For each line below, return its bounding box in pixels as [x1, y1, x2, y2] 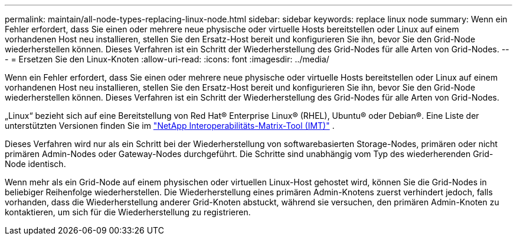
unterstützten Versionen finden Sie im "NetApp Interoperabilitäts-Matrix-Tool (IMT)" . [5, 121, 335, 131]
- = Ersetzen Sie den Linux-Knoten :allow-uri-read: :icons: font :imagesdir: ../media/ [5, 54, 329, 64]
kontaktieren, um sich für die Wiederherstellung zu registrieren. [5, 207, 251, 217]
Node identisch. [5, 159, 66, 169]
